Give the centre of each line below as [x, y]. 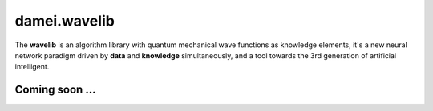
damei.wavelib [65, 21]
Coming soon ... [55, 90]
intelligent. [32, 67]
